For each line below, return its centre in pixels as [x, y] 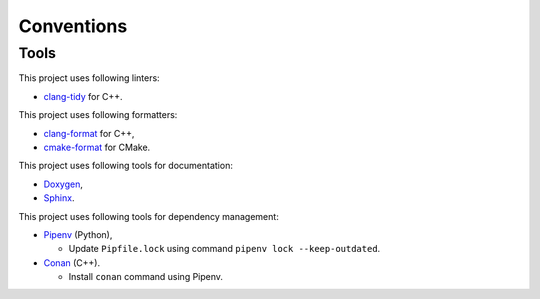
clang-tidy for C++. [83, 96]
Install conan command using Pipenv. [146, 277]
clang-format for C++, [89, 133]
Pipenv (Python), [78, 234]
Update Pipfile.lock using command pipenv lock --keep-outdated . [224, 249]
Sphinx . [59, 198]
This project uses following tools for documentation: [126, 166]
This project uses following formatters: [98, 115]
